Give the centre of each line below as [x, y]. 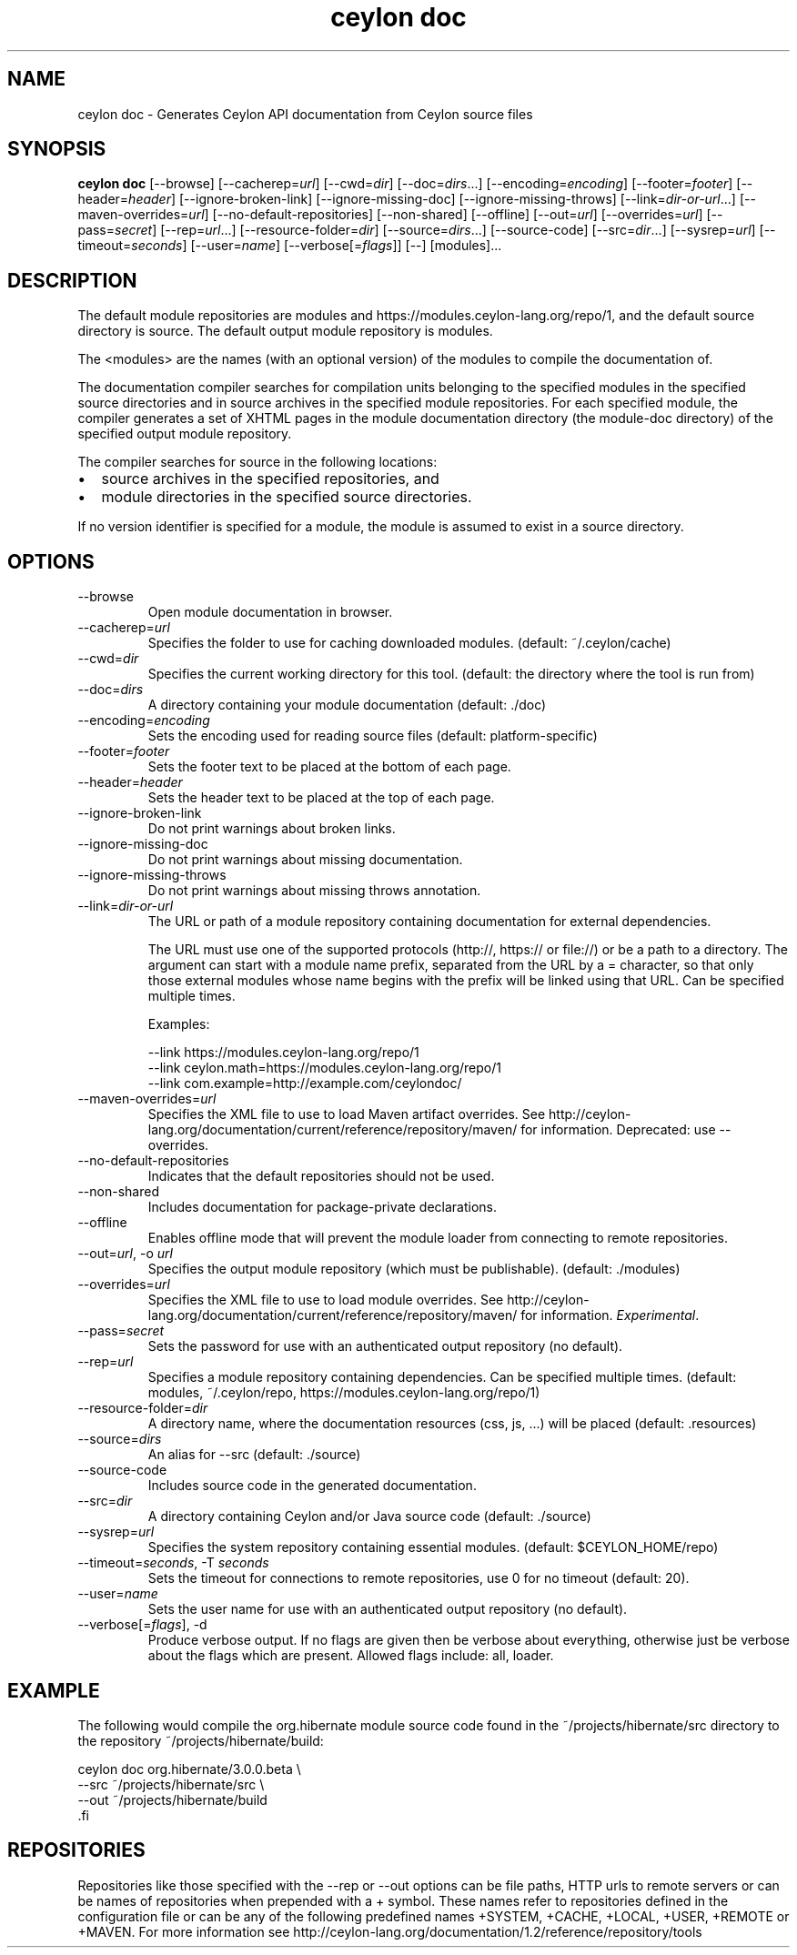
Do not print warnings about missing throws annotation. [314, 891]
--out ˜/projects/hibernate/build [172, 1799]
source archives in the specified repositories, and [270, 479]
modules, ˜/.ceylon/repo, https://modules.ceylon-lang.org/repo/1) [344, 1393]
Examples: [179, 1024]
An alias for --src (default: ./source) [254, 1455]
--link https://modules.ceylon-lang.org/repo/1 [283, 1053]
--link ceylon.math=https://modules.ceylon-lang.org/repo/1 [324, 1068]
